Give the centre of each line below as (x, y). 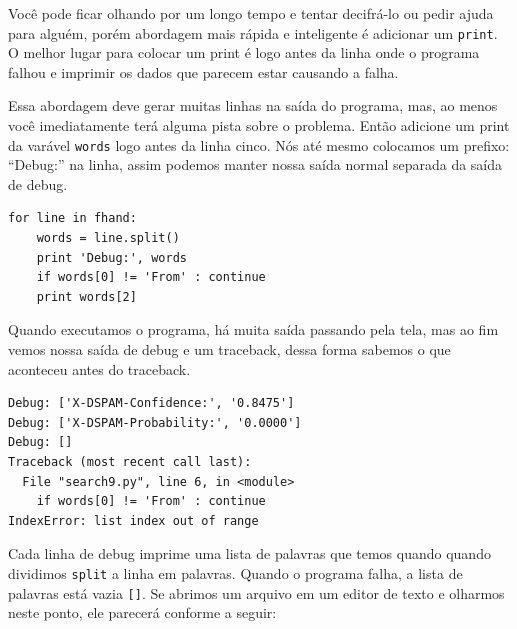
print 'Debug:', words (111, 257)
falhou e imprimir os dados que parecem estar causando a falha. (203, 71)
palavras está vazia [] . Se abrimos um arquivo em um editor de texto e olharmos (256, 592)
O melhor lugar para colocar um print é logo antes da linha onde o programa (244, 52)
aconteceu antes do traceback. (99, 368)
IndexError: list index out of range (133, 520)
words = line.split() (108, 238)
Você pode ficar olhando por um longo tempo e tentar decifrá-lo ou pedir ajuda (251, 13)
